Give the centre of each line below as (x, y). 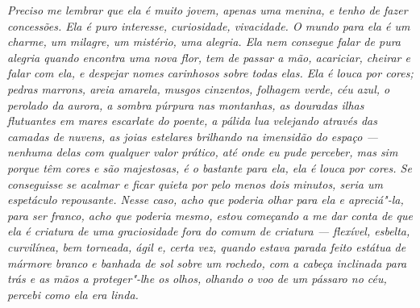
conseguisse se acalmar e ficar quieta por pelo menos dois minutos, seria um (195, 183)
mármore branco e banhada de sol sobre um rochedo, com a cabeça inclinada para (207, 262)
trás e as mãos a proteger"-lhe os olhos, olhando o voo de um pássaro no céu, (197, 279)
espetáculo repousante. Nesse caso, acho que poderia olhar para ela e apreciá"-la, (206, 200)
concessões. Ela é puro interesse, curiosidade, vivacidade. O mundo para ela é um (209, 25)
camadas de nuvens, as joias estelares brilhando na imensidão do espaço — (193, 136)
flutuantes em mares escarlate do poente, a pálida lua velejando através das (192, 121)
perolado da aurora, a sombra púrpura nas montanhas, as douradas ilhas (186, 104)
